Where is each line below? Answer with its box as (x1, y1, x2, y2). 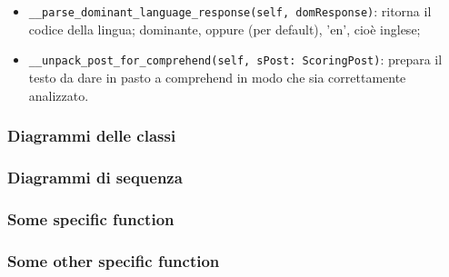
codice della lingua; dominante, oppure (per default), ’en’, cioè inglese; (28, 19, 421, 38)
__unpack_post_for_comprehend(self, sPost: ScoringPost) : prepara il (28, 50, 443, 69)
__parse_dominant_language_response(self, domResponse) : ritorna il (28, 2, 432, 20)
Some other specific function (7, 249, 220, 272)
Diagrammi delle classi (7, 124, 176, 147)
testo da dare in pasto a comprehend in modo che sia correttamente (28, 67, 406, 86)
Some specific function (7, 207, 175, 230)
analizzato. (28, 85, 89, 104)
